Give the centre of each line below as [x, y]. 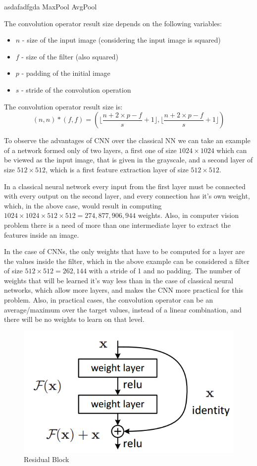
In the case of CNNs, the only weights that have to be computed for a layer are [125, 251]
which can [232, 150]
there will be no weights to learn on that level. [74, 319]
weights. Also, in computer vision [188, 215]
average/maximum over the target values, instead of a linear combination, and [123, 309]
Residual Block [47, 459]
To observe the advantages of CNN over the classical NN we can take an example [127, 140]
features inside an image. [42, 234]
